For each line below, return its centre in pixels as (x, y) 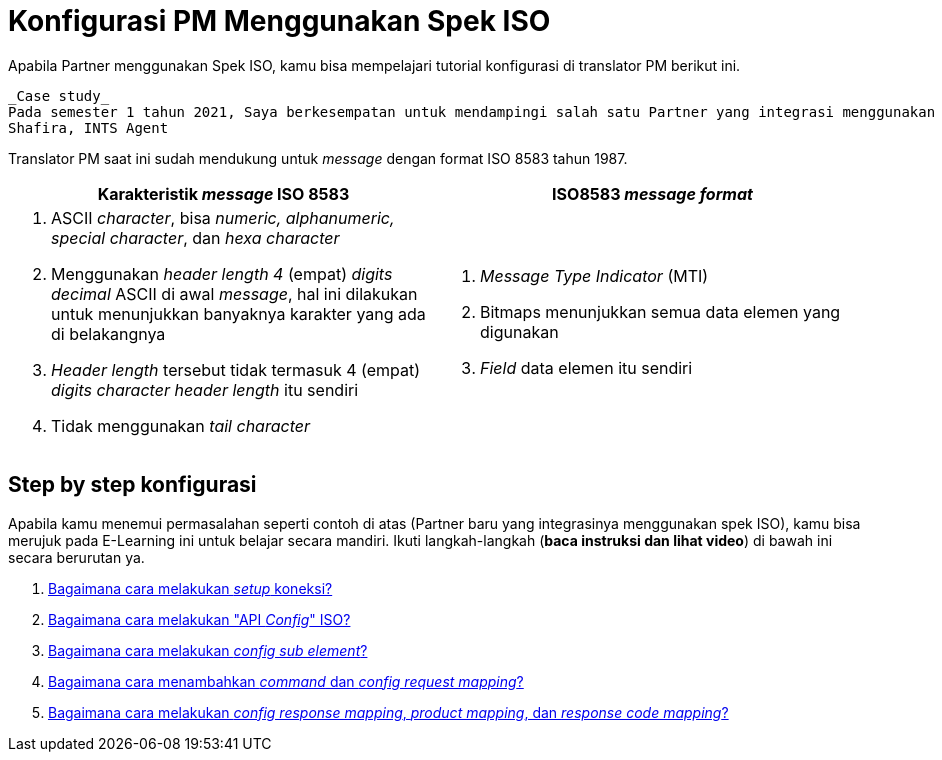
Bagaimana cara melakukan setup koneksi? (190, 588)
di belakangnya (108, 333)
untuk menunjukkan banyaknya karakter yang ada (238, 313)
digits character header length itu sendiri (205, 389)
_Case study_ (59, 95)
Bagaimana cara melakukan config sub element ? (208, 650)
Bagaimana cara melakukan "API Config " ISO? (199, 619)
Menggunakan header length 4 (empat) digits (222, 273)
